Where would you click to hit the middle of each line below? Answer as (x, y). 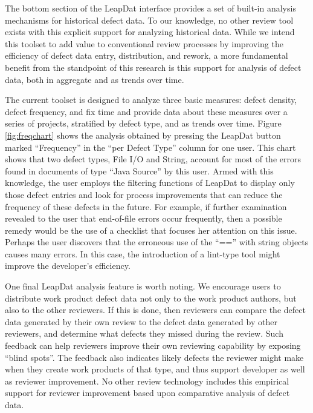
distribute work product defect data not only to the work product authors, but (151, 298)
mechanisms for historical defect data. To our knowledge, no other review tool (149, 20)
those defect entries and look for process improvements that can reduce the (144, 194)
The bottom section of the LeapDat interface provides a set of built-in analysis (150, 8)
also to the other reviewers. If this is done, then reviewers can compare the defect (155, 310)
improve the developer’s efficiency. (68, 266)
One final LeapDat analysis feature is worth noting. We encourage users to (143, 286)
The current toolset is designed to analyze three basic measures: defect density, (151, 100)
